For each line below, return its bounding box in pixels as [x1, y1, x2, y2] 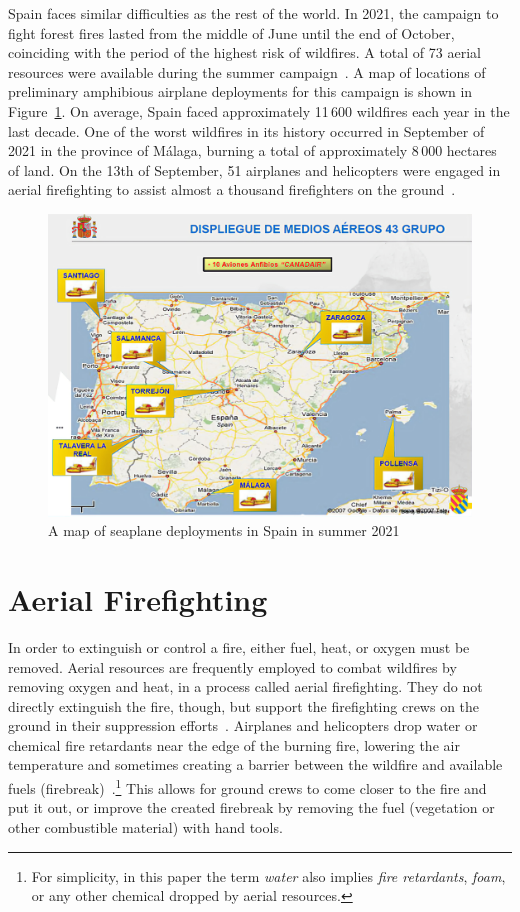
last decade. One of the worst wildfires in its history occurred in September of [8, 120, 485, 141]
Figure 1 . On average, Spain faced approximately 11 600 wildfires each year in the [8, 100, 510, 121]
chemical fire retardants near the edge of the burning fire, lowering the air [8, 734, 460, 755]
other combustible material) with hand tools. [8, 816, 283, 837]
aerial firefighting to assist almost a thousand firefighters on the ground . [8, 179, 456, 200]
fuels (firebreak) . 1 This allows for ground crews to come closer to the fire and [8, 775, 487, 798]
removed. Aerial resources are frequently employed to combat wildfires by [8, 656, 457, 677]
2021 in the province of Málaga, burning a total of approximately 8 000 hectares [8, 140, 497, 161]
